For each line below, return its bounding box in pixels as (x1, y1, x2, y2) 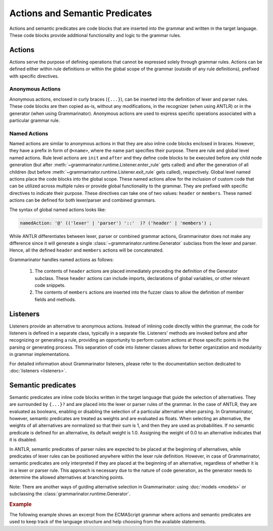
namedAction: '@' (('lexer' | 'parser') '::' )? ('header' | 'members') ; (20, 220, 212, 226)
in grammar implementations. (9, 351, 70, 357)
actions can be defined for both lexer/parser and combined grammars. (9, 197, 156, 203)
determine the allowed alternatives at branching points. (9, 474, 124, 480)
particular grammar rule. (9, 117, 60, 124)
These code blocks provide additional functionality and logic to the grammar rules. (9, 32, 181, 38)
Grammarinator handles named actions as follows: (9, 256, 114, 263)
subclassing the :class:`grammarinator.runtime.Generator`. (9, 491, 131, 497)
